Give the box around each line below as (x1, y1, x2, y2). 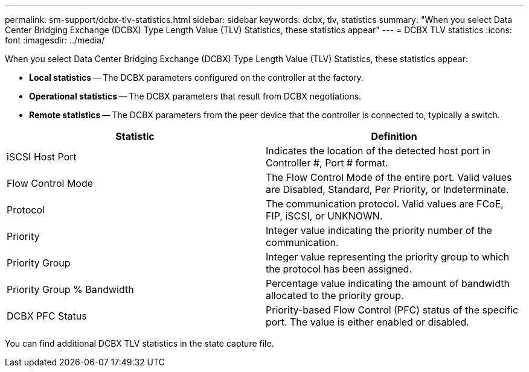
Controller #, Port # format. (266, 157, 388, 169)
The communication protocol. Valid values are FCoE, (266, 198, 504, 210)
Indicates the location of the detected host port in (266, 145, 490, 157)
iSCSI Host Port (7, 151, 77, 163)
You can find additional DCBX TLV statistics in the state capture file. (5, 338, 274, 348)
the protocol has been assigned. (266, 263, 412, 275)
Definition (371, 130, 417, 142)
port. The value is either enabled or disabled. (266, 316, 469, 328)
